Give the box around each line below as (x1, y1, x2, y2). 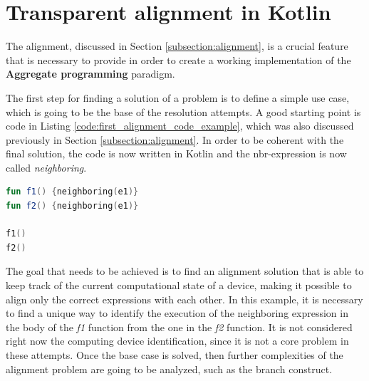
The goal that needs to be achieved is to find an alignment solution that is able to (6, 263, 364, 278)
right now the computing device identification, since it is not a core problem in (6, 333, 349, 348)
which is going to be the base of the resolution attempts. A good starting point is (6, 104, 361, 119)
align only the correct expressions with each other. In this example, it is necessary (6, 291, 363, 306)
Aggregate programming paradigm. (6, 66, 175, 81)
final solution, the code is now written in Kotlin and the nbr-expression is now (6, 146, 347, 161)
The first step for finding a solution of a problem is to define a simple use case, (6, 90, 350, 105)
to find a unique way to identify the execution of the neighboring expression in (6, 306, 348, 320)
